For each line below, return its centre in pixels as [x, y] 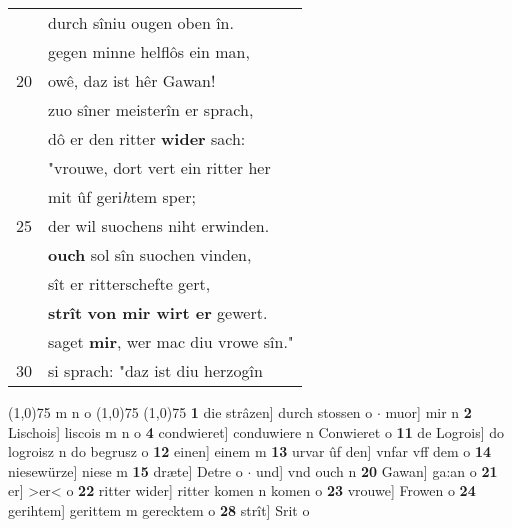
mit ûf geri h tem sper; [122, 196]
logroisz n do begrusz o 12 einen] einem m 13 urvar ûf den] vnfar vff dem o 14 [250, 451]
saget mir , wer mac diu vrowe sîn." [171, 341]
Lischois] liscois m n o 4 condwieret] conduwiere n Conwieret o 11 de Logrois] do [256, 431]
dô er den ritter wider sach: [147, 138]
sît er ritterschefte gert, [129, 283]
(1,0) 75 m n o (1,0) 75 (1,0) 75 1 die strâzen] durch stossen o [190, 412]
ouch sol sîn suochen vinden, [150, 254]
